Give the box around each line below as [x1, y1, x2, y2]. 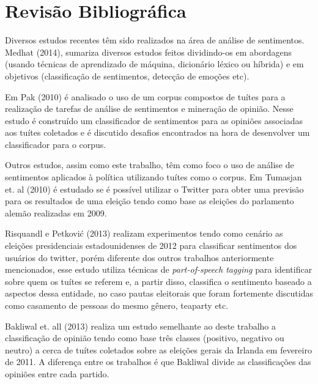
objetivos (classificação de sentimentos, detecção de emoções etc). [5, 69, 250, 82]
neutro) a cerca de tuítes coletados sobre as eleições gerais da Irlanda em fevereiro [5, 343, 312, 356]
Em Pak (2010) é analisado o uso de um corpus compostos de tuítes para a [5, 90, 286, 103]
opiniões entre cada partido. [5, 367, 109, 380]
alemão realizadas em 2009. [5, 206, 107, 219]
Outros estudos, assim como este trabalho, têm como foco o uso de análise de [5, 158, 294, 171]
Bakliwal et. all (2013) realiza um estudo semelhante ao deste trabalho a [5, 319, 276, 332]
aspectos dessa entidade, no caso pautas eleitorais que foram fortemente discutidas [5, 287, 313, 300]
